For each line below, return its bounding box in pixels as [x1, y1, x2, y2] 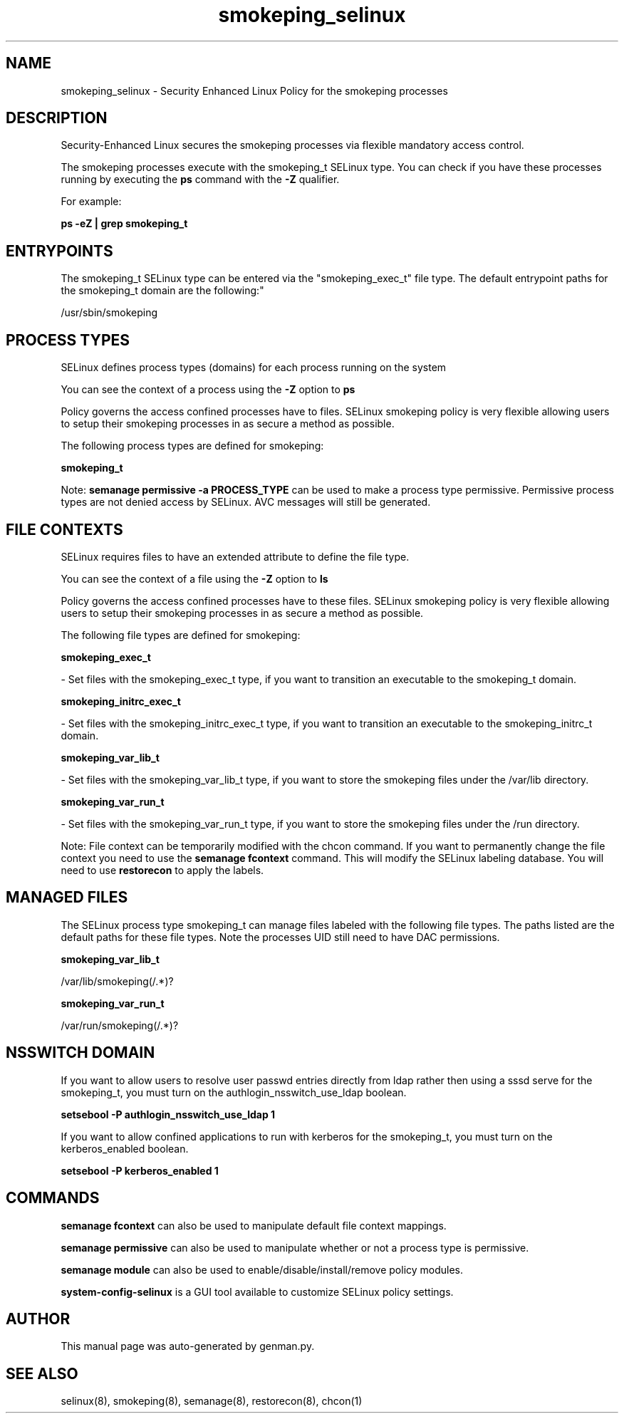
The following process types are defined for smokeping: [61, 440, 324, 452]
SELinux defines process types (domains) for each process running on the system [61, 361, 447, 374]
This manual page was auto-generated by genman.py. [61, 1340, 315, 1353]
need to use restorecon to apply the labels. [61, 863, 264, 876]
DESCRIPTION [6, 109, 108, 128]
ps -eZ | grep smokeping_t [61, 217, 188, 230]
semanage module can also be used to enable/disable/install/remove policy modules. [61, 1263, 464, 1276]
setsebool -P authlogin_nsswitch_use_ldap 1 [61, 1108, 276, 1121]
